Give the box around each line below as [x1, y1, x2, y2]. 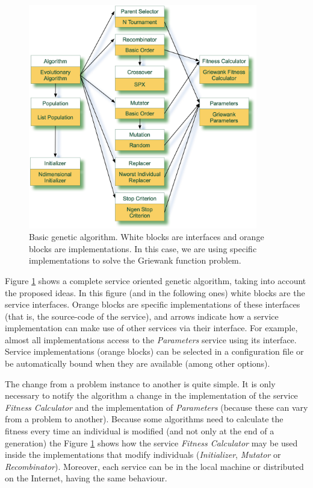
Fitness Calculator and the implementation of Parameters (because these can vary [5, 401, 308, 413]
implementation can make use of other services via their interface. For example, [5, 322, 298, 334]
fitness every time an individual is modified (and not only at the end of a [5, 425, 274, 437]
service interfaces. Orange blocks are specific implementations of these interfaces [5, 298, 300, 311]
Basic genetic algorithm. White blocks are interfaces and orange [29, 230, 264, 243]
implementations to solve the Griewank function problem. [29, 254, 241, 267]
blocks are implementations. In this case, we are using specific [29, 242, 257, 255]
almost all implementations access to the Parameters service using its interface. [5, 333, 297, 346]
